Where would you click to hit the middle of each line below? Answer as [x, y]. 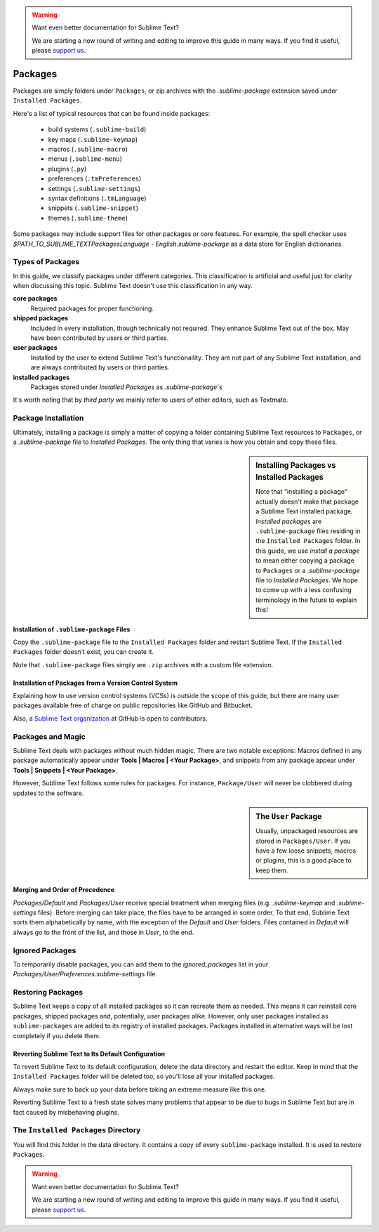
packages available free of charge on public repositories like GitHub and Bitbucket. [133, 705]
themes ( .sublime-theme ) [88, 218]
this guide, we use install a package [308, 551]
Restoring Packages [48, 992]
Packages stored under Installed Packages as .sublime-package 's [126, 387]
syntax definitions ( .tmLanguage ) [97, 198]
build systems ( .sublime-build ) [97, 129]
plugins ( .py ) [67, 169]
